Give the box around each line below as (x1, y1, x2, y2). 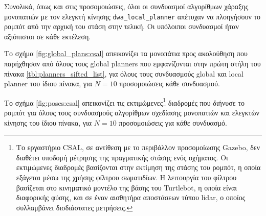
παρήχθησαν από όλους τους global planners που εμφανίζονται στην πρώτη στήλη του (4, 58, 261, 69)
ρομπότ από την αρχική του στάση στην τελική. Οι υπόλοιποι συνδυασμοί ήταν (4, 21, 239, 32)
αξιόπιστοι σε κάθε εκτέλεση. (4, 31, 91, 41)
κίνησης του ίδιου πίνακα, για (4, 117, 92, 128)
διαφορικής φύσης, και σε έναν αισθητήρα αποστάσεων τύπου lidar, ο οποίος (16, 192, 246, 203)
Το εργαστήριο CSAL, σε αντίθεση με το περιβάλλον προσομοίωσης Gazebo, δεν (16, 142, 260, 153)
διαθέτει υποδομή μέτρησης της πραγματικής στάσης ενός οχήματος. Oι (16, 152, 228, 162)
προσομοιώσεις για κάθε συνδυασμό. (119, 117, 227, 128)
